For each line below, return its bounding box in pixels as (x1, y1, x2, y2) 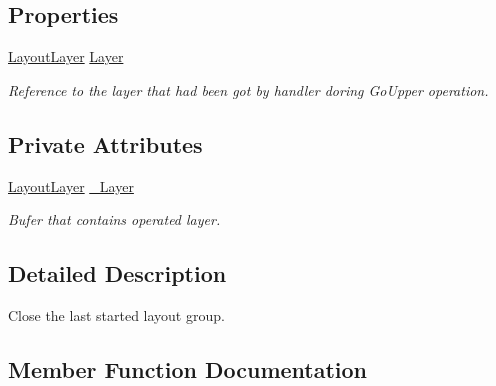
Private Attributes (8, 128, 203, 159)
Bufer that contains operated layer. (8, 209, 221, 230)
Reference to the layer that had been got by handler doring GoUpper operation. (8, 79, 489, 100)
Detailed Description (8, 258, 227, 289)
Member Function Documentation (8, 353, 368, 384)
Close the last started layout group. (8, 304, 225, 325)
